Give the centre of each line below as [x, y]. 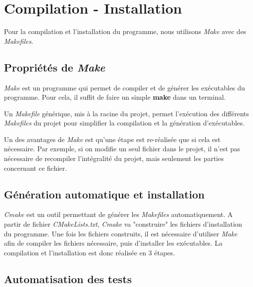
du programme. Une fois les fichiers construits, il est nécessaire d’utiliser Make [121, 233]
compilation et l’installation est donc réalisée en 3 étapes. [89, 252]
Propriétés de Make [55, 67]
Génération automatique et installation [104, 194]
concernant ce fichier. [36, 168]
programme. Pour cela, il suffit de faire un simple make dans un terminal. [115, 97]
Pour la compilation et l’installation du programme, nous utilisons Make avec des [125, 31]
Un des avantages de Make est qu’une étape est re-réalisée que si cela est [112, 139]
